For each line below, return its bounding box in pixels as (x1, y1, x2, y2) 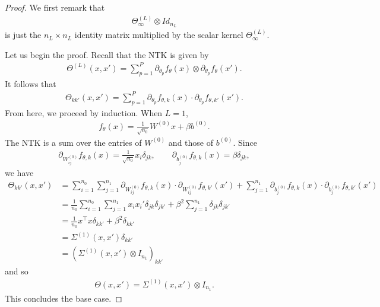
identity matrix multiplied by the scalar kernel (74, 28, 243, 41)
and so (5, 264, 28, 277)
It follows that (5, 77, 56, 89)
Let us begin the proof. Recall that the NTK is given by (5, 48, 209, 60)
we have (5, 166, 34, 178)
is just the (5, 28, 42, 41)
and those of (168, 136, 213, 148)
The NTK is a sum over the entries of (5, 136, 142, 148)
